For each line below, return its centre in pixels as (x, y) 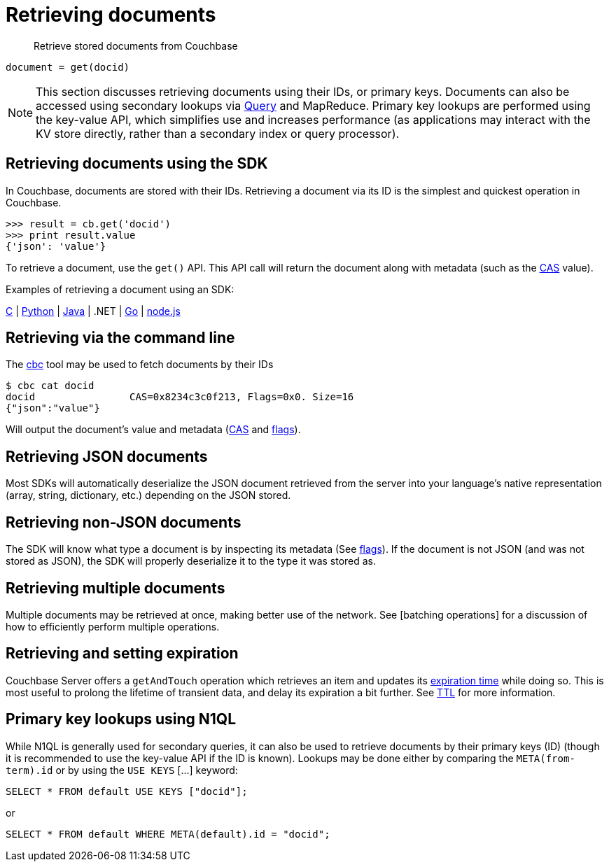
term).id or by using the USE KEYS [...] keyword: (122, 770)
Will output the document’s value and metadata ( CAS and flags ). (153, 430)
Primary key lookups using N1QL (121, 719)
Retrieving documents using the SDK (137, 164)
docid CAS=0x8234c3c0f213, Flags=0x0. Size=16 (180, 397)
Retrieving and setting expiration (122, 654)
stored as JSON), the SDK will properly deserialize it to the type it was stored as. (191, 561)
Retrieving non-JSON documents (124, 522)
